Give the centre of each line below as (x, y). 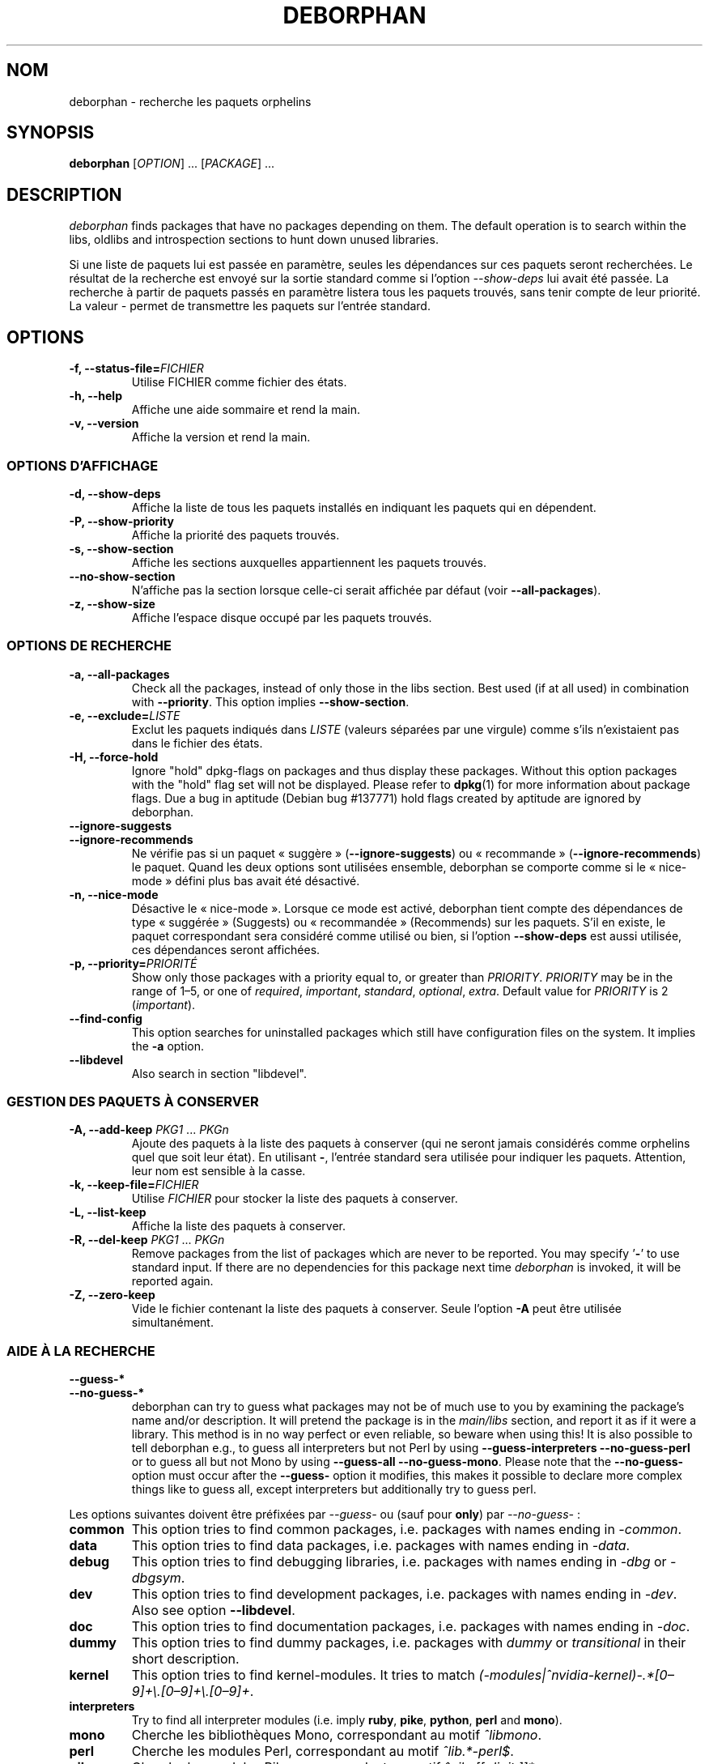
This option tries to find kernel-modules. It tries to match (304, 1675)
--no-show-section (122, 576)
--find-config (106, 1018)
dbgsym (156, 1578)
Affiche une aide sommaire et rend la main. (246, 410)
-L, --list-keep (108, 1212)
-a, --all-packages (119, 674)
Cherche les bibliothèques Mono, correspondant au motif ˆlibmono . (337, 1735)
